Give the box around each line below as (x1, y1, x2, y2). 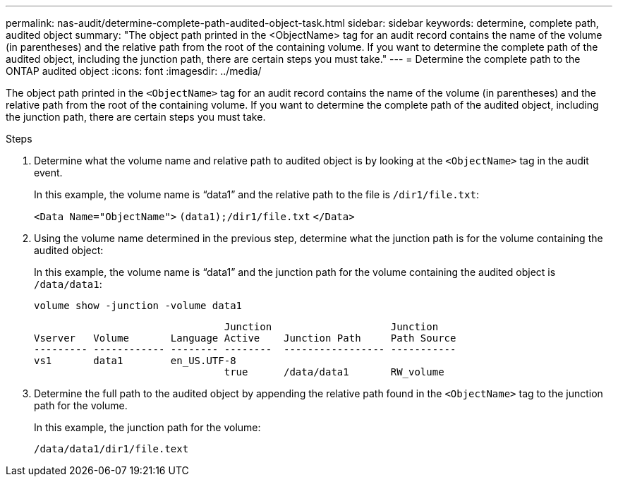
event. (34, 167, 63, 179)
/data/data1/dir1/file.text (34, 443, 189, 454)
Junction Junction (224, 321, 439, 332)
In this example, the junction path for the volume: (34, 421, 261, 433)
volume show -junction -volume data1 (34, 300, 243, 311)
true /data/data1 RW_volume (224, 366, 444, 378)
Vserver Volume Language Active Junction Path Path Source (34, 332, 456, 344)
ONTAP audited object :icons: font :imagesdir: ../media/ (6, 65, 262, 77)
